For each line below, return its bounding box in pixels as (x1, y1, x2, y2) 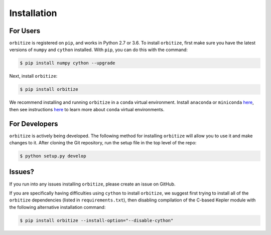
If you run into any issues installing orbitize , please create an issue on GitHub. (9, 181, 176, 187)
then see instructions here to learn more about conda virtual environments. (9, 106, 165, 112)
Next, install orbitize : (9, 73, 58, 79)
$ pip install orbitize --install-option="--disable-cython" (20, 217, 174, 223)
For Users (9, 27, 41, 35)
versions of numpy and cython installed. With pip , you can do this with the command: (9, 47, 188, 53)
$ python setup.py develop (20, 153, 86, 159)
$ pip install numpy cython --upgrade (20, 60, 115, 66)
